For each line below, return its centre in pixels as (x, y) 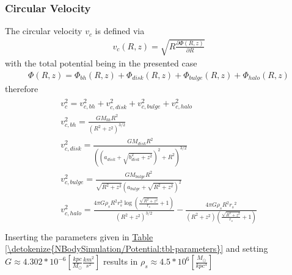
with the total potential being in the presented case (101, 63)
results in (121, 261)
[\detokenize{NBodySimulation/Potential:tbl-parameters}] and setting (137, 248)
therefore (22, 89)
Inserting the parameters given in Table (79, 236)
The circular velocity (44, 31)
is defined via (120, 31)
